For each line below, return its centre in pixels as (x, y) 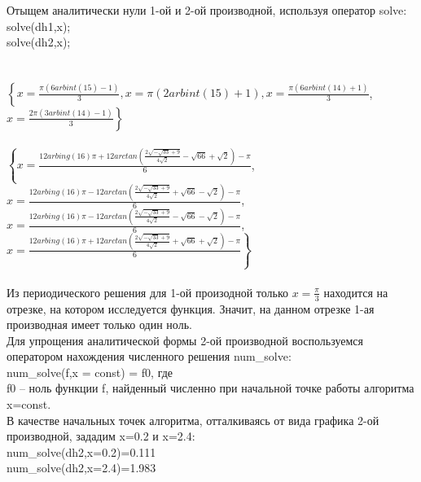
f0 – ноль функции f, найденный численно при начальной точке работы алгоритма (210, 388)
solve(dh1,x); (39, 26)
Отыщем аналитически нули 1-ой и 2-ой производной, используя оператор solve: (207, 10)
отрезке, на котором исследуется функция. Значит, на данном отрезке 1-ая (191, 308)
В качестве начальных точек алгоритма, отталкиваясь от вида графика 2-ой (193, 420)
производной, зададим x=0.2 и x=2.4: (101, 436)
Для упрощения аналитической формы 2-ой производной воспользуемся (185, 340)
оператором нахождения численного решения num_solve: (149, 356)
